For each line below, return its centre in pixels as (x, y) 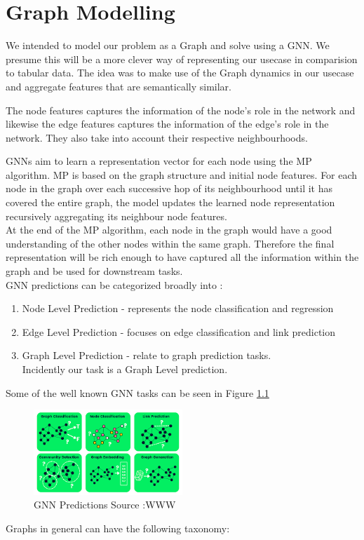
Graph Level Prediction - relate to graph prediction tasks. (147, 355)
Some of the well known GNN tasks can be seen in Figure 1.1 (137, 392)
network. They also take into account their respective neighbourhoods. (157, 137)
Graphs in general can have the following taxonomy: (118, 528)
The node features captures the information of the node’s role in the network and (181, 110)
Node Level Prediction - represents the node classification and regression (178, 308)
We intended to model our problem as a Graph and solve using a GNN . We (168, 45)
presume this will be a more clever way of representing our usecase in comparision (182, 59)
